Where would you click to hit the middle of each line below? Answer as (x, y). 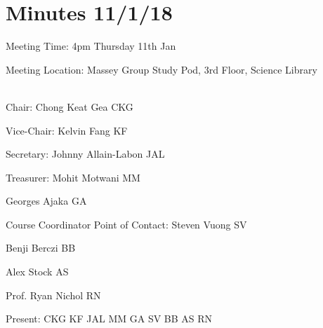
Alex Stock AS (37, 272)
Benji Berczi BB (41, 248)
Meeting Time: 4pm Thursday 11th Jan (91, 46)
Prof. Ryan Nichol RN (53, 295)
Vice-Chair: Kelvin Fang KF (67, 130)
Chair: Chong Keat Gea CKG (70, 106)
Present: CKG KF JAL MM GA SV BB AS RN (109, 319)
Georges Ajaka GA (46, 201)
